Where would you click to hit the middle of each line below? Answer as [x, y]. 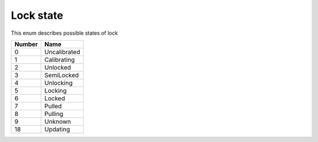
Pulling [54, 114]
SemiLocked [62, 75]
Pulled [53, 106]
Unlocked [58, 67]
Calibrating [59, 60]
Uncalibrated [62, 52]
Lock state [37, 15]
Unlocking [59, 82]
